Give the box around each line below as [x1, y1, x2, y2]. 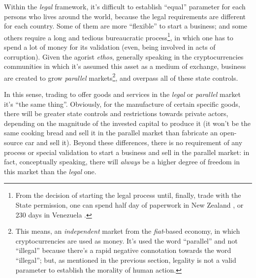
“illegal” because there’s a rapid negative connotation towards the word [15, 245, 231, 255]
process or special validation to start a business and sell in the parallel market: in [4, 147, 250, 157]
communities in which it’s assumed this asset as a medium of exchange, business [4, 61, 246, 71]
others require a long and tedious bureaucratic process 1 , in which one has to [4, 31, 233, 42]
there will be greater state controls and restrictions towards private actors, [4, 108, 228, 119]
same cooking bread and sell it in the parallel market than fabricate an [4, 127, 218, 138]
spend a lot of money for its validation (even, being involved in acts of [4, 42, 216, 52]
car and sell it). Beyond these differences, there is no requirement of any [25, 137, 243, 148]
